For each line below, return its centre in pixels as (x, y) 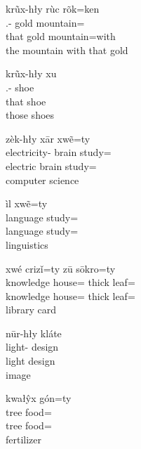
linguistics (27, 244)
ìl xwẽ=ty (27, 203)
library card (31, 310)
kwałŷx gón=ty (39, 398)
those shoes (30, 115)
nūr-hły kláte (34, 333)
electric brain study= (51, 165)
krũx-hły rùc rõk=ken (53, 8)
